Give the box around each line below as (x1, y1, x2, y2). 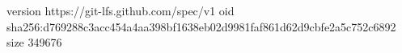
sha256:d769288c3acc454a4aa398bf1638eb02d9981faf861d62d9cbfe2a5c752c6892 (6, 18, 396, 35)
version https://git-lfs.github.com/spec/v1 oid (6, 2, 235, 18)
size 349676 (6, 34, 62, 51)
